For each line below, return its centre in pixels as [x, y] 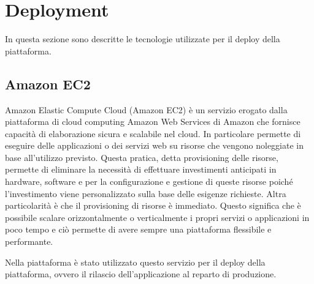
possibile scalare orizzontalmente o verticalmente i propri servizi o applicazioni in [157, 217]
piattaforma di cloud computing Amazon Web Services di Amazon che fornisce [153, 121]
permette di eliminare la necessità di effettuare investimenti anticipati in [141, 169]
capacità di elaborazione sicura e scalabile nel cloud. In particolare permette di [153, 133]
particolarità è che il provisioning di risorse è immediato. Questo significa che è [153, 205]
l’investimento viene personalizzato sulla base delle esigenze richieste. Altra [146, 193]
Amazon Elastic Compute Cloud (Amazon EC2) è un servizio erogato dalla [146, 109]
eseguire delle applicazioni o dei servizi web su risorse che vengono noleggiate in [154, 145]
